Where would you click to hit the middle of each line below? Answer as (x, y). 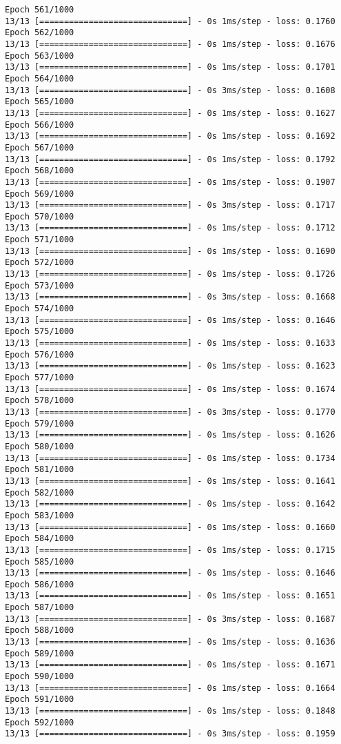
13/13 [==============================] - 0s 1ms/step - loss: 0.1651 (170, 596)
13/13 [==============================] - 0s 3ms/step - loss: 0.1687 (170, 619)
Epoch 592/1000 (40, 722)
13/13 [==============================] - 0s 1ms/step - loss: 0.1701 (170, 67)
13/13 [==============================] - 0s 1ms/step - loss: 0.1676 (170, 44)
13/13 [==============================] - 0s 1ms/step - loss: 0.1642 (170, 504)
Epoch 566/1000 (40, 125)
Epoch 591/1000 (40, 699)
